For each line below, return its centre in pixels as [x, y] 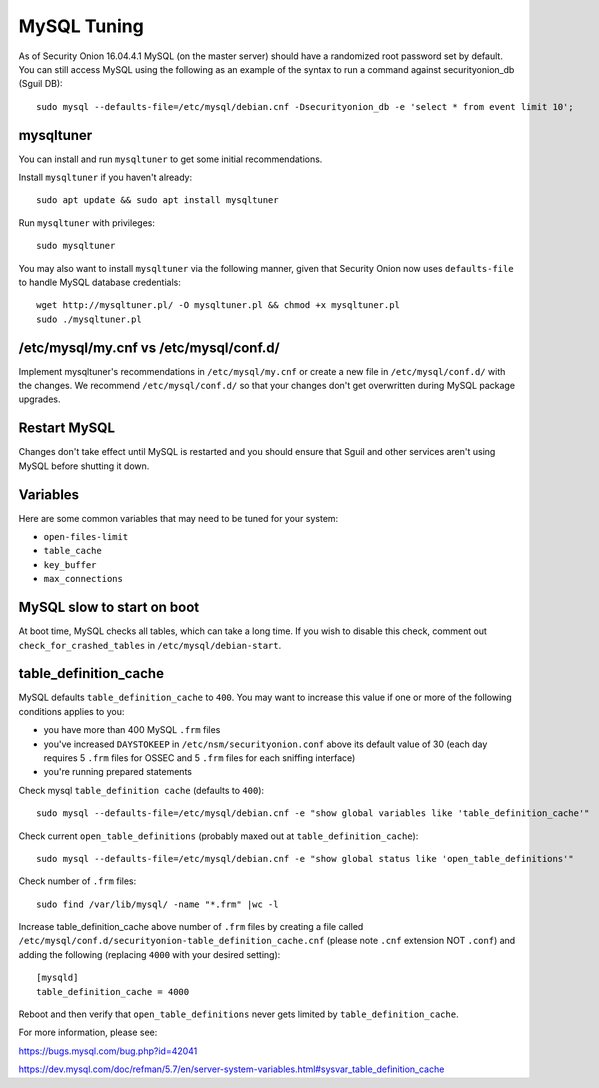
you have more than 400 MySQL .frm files [132, 730]
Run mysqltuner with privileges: [86, 222]
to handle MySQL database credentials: [100, 282]
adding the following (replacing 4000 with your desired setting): [149, 954]
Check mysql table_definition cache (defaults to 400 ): [141, 790]
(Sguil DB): [41, 84]
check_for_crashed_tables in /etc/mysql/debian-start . [150, 645]
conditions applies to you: [71, 711]
